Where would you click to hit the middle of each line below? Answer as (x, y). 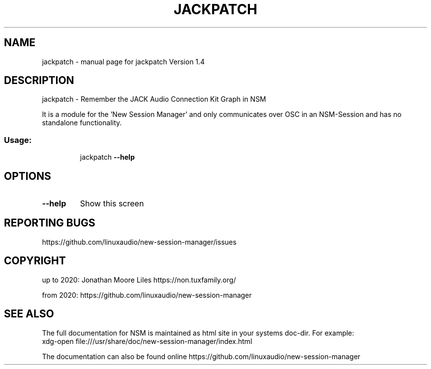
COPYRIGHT (35, 261)
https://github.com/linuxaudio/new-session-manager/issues (139, 242)
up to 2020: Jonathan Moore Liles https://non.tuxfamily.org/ (139, 280)
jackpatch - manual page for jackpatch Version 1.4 (123, 61)
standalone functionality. (82, 123)
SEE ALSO (29, 314)
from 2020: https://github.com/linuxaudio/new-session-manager (147, 295)
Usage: (18, 140)
